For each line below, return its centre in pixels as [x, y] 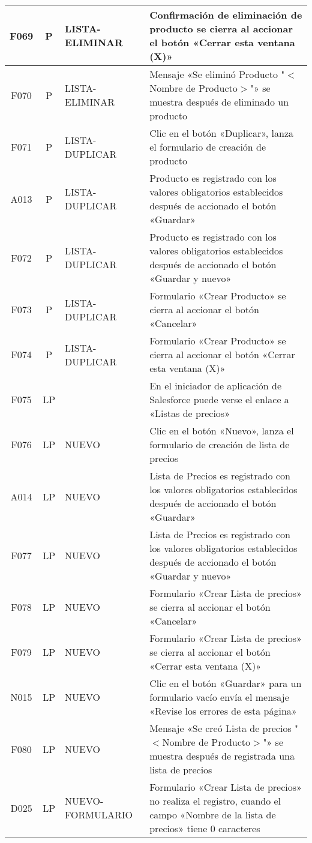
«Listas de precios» [190, 413]
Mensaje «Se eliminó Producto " [217, 74]
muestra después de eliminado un [219, 102]
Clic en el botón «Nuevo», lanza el [222, 430]
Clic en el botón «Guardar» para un [226, 683]
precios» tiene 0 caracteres [205, 828]
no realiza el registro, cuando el [215, 801]
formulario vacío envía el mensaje [219, 697]
